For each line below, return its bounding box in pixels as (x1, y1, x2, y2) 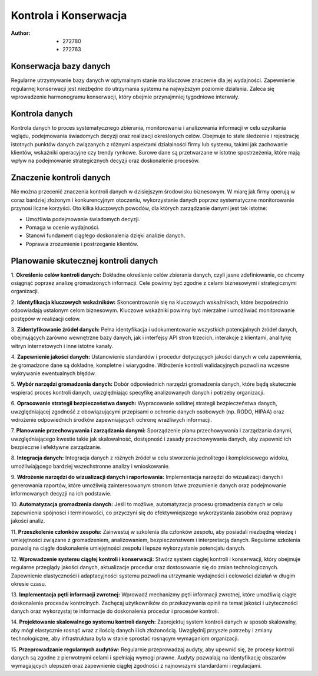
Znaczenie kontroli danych (11, 173, 111, 183)
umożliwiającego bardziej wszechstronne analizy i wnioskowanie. (11, 462, 170, 470)
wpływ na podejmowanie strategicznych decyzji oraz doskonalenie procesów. (11, 157, 200, 165)
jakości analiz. (11, 517, 45, 524)
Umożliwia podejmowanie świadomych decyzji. (25, 215, 141, 222)
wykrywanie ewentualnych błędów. (11, 369, 97, 377)
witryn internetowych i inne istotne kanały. (11, 342, 114, 349)
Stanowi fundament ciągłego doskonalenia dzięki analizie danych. (25, 232, 185, 239)
